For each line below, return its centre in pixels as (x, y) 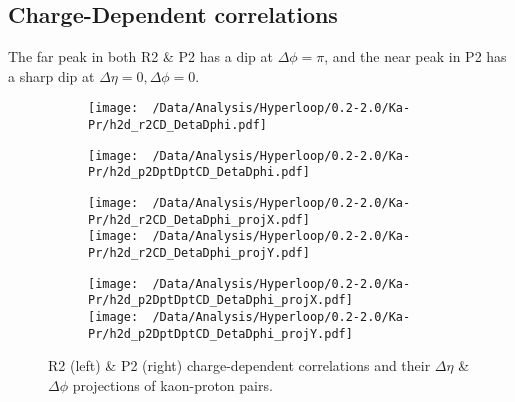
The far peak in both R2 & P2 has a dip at (140, 56)
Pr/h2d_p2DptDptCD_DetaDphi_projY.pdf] (220, 333)
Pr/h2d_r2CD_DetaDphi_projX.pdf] (199, 219)
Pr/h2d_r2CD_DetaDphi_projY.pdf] (199, 252)
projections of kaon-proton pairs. (172, 384)
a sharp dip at (51, 75)
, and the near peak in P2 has (415, 56)
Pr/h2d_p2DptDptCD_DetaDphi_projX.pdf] (220, 300)
